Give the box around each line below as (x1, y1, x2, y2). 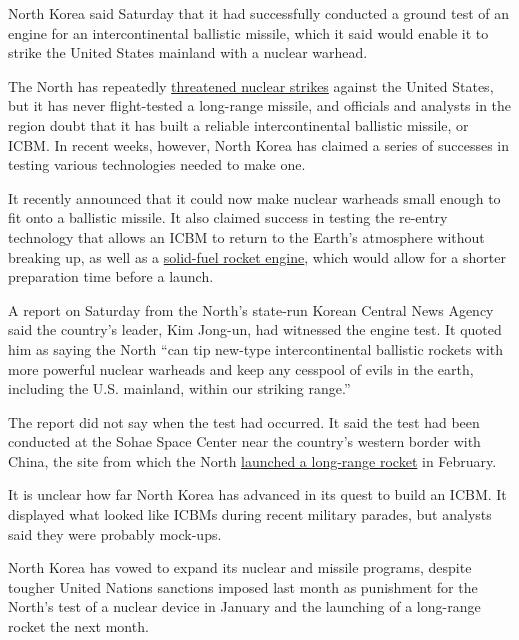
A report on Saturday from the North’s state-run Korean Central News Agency (8, 299, 494, 320)
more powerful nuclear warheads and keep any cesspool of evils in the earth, (8, 358, 474, 379)
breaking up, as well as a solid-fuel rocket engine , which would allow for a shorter (8, 246, 506, 267)
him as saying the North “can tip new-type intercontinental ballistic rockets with (8, 338, 504, 359)
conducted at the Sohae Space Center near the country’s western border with (8, 431, 481, 452)
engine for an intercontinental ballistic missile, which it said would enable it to (8, 22, 489, 43)
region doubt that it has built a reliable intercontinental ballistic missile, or (8, 114, 469, 135)
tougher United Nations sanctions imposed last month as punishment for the (8, 576, 478, 597)
